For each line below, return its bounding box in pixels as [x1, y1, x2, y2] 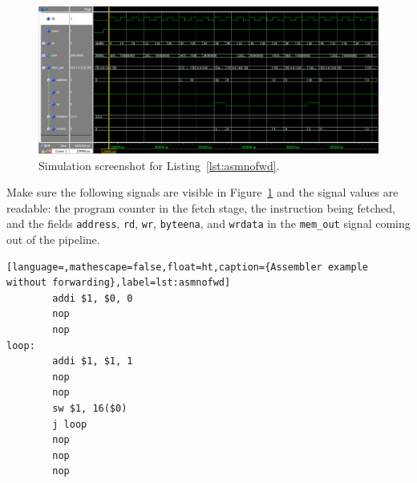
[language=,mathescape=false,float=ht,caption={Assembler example [6, 261, 369, 273]
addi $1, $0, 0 [52, 292, 133, 304]
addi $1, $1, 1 [52, 355, 133, 367]
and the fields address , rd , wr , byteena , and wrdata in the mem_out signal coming [6, 215, 411, 232]
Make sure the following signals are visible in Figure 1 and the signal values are [6, 184, 399, 201]
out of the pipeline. [6, 231, 100, 248]
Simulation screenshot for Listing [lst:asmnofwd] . [38, 156, 280, 173]
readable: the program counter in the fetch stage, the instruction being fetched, [6, 199, 395, 216]
